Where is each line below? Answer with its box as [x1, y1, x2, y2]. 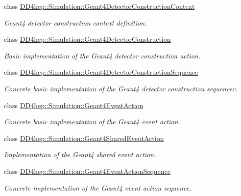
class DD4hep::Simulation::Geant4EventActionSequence [4, 166, 170, 176]
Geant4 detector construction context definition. [4, 17, 147, 28]
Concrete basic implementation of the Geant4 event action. [4, 116, 180, 127]
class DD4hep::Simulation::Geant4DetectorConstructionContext [4, 1, 195, 11]
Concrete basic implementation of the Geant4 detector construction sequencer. [4, 83, 238, 93]
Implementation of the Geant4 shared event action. [4, 149, 156, 160]
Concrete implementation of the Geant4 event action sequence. [4, 182, 192, 193]
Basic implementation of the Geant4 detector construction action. [4, 50, 201, 60]
